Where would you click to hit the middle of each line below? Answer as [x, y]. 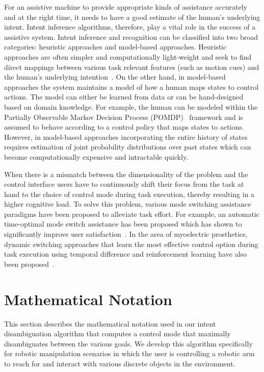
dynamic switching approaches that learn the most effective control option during [131, 244]
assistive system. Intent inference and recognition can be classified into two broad [131, 36]
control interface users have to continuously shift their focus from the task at [124, 184]
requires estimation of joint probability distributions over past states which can [128, 147]
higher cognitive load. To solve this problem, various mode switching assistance [128, 204]
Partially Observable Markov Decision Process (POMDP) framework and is [124, 117]
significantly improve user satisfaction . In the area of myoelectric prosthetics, [126, 234]
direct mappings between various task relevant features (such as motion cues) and [132, 67]
